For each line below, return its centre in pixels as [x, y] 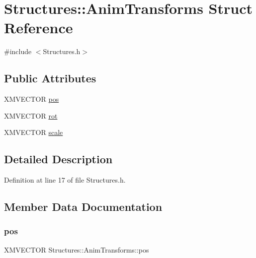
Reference [39, 28]
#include [18, 51]
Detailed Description [58, 159]
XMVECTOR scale [34, 132]
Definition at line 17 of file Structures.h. [65, 180]
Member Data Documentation [83, 207]
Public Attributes [50, 78]
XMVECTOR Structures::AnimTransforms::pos [77, 249]
